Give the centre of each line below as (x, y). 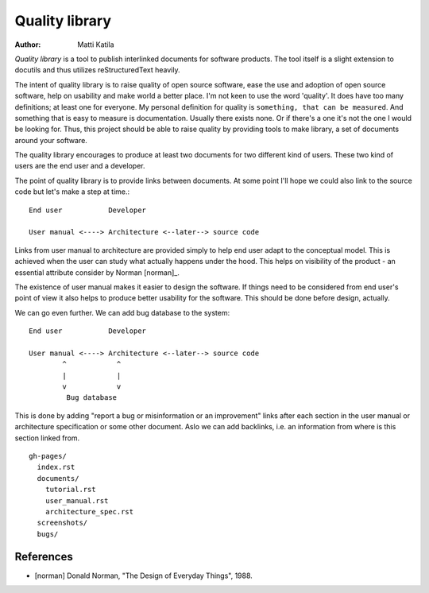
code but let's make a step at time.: (72, 192)
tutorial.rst (70, 490)
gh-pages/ (48, 456)
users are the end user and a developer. (80, 166)
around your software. (51, 140)
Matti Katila (96, 45)
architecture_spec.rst (89, 512)
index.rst (56, 467)
